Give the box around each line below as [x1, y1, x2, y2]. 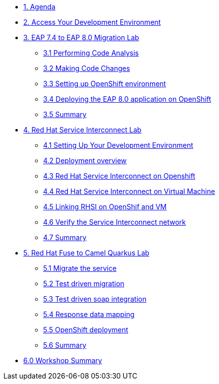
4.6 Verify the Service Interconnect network [43, 218, 186, 226]
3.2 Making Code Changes [43, 64, 130, 72]
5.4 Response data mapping [43, 310, 135, 319]
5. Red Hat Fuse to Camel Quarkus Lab [23, 249, 150, 257]
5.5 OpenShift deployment [43, 325, 128, 334]
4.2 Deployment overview [43, 156, 127, 165]
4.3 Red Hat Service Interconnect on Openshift [43, 172, 196, 180]
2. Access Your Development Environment [23, 18, 161, 26]
